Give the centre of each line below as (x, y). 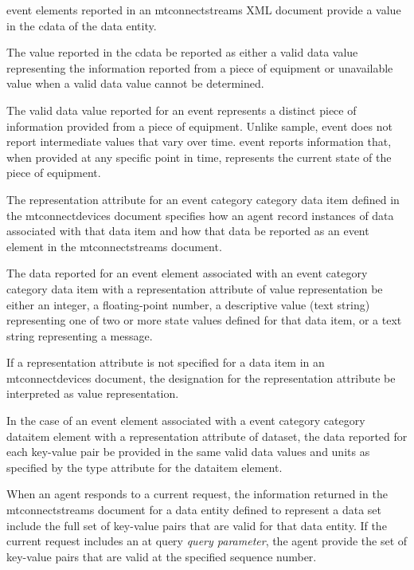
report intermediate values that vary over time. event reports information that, (199, 142)
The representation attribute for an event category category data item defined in (203, 199)
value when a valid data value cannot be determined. (135, 83)
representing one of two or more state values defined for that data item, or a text (204, 320)
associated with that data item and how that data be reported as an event (188, 231)
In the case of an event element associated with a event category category (186, 421)
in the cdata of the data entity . (82, 25)
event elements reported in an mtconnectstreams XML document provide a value (204, 10)
